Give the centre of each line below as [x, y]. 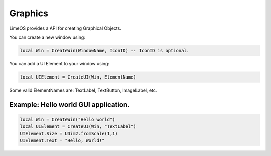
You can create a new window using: [47, 37]
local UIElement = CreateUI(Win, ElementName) [78, 77]
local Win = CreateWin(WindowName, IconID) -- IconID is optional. [105, 51]
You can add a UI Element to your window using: [59, 63]
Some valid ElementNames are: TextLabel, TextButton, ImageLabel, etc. [83, 90]
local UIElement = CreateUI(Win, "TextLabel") [78, 127]
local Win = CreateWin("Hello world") [67, 119]
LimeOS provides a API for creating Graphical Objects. [65, 28]
